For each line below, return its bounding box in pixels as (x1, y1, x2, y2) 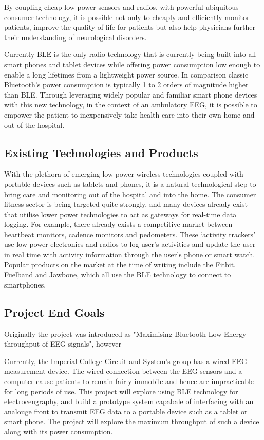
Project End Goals (4, 304, 105, 320)
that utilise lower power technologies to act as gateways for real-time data (4, 208, 237, 219)
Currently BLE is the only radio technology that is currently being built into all (4, 49, 256, 60)
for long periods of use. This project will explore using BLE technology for (4, 386, 238, 396)
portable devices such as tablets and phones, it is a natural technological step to (4, 178, 256, 189)
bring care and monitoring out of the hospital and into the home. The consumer (4, 188, 256, 199)
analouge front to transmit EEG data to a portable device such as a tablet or (4, 406, 248, 416)
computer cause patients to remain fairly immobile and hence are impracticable (4, 376, 254, 387)
